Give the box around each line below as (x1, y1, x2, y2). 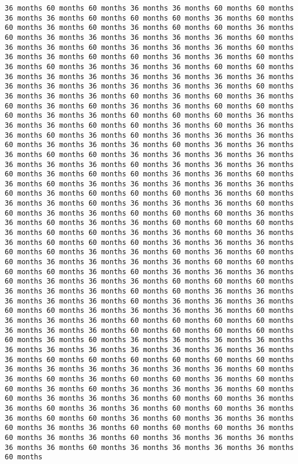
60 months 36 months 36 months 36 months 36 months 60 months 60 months (5, 258, 294, 267)
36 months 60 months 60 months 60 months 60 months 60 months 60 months (5, 355, 294, 364)
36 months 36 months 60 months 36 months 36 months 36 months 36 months (5, 443, 294, 452)
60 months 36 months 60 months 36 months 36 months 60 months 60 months (5, 101, 294, 110)
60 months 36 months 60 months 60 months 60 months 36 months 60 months (5, 189, 294, 198)
